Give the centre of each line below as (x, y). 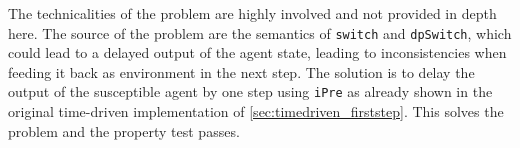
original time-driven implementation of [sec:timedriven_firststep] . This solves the (256, 111)
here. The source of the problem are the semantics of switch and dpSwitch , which (260, 32)
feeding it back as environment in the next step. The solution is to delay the (241, 71)
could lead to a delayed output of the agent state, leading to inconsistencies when (257, 52)
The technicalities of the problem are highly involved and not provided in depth (252, 13)
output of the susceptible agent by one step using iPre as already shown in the (250, 91)
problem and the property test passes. (124, 130)
